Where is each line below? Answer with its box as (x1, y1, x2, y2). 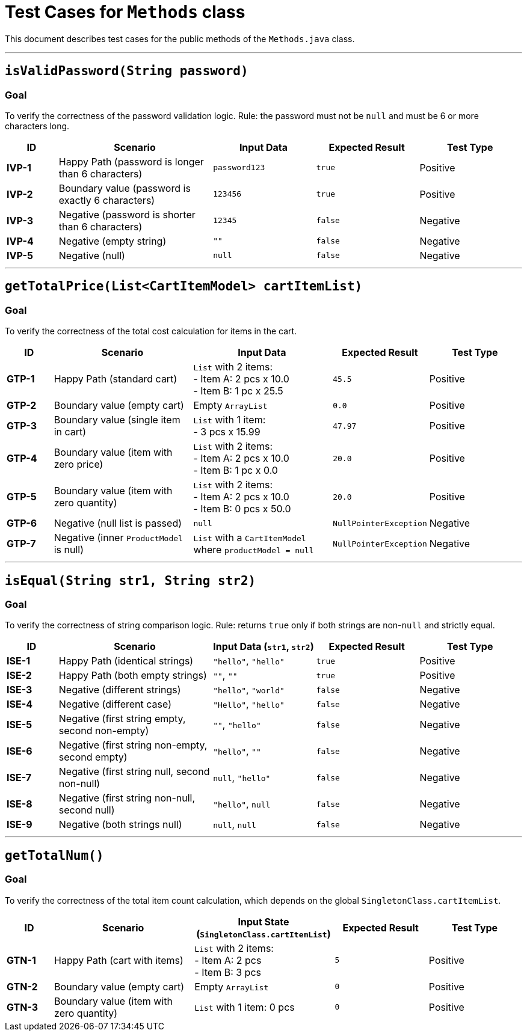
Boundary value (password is (58, 182, 191, 194)
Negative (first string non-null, (58, 792, 196, 805)
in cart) (54, 426, 87, 438)
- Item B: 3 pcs (194, 966, 261, 978)
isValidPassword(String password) (5, 64, 248, 79)
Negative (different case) (58, 698, 171, 711)
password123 (213, 163, 265, 173)
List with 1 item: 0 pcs (194, 1001, 295, 1013)
